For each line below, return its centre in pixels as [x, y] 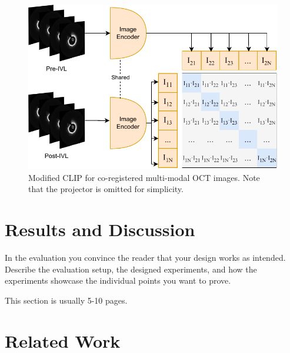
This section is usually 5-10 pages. [66, 300]
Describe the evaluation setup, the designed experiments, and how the [131, 269]
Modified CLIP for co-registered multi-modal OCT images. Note [144, 177]
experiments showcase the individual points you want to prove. [118, 280]
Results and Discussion [100, 229]
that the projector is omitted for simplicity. [106, 189]
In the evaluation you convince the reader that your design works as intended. [145, 257]
